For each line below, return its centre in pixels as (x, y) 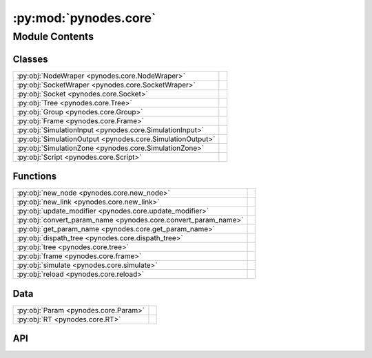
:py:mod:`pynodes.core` (84, 18)
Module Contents (53, 36)
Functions (35, 177)
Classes (30, 59)
